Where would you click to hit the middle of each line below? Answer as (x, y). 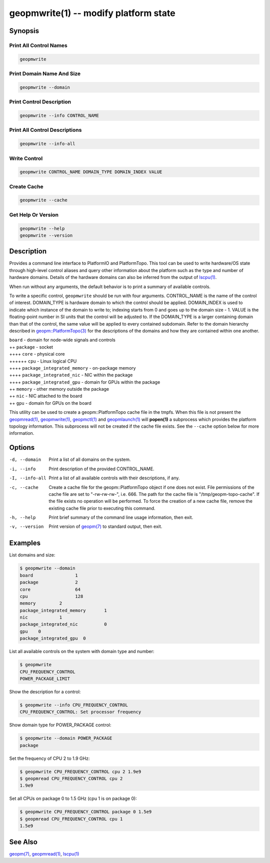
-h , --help (22, 518)
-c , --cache (24, 487)
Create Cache (26, 186)
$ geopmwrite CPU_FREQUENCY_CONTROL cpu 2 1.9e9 (80, 772)
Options (22, 448)
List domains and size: (32, 555)
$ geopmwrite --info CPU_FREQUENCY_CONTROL (74, 705)
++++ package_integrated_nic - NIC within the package (71, 375)
